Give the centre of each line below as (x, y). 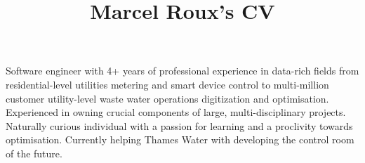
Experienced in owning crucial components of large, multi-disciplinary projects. (176, 112)
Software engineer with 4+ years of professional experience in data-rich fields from (182, 71)
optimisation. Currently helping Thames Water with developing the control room (180, 139)
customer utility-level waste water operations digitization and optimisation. (167, 98)
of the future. (34, 153)
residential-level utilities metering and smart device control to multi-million (167, 84)
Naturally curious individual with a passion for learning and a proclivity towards (179, 125)
